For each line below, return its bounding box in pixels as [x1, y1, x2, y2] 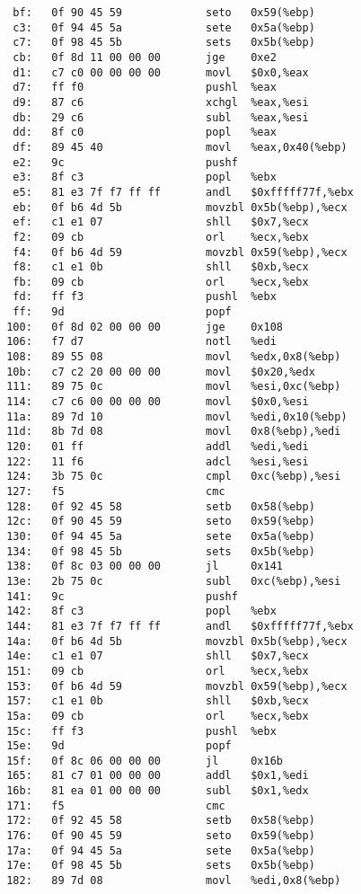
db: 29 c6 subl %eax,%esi [13, 111, 309, 124]
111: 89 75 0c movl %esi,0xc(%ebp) [6, 380, 341, 394]
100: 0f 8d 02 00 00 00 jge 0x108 [6, 320, 283, 333]
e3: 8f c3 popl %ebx [13, 171, 277, 184]
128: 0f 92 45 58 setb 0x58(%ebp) [6, 500, 315, 513]
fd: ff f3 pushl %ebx [13, 290, 277, 304]
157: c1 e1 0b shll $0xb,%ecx [6, 695, 309, 708]
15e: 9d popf [6, 739, 232, 753]
